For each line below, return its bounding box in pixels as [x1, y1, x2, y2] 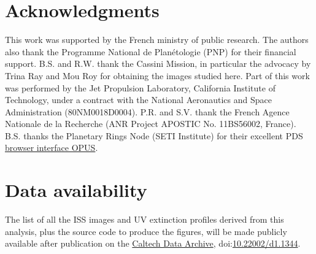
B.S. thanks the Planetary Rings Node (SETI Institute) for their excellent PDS [5, 129, 303, 142]
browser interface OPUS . [5, 141, 98, 154]
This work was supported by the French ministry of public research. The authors [5, 33, 309, 46]
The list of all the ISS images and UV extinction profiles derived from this [5, 213, 284, 226]
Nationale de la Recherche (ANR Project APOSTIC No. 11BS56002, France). [5, 117, 296, 130]
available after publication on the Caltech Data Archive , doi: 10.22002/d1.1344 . [5, 237, 301, 250]
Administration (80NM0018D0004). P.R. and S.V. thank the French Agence [5, 105, 290, 118]
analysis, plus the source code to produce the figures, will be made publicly [5, 225, 287, 237]
